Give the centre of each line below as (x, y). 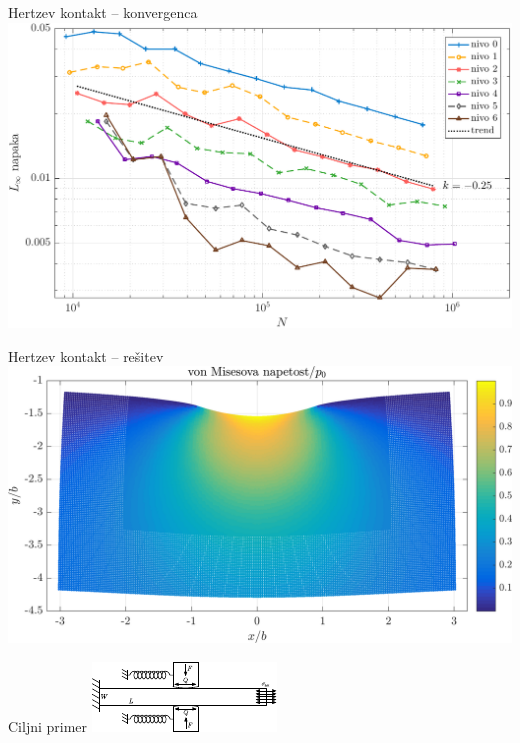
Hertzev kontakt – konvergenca (103, 12)
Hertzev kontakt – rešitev (86, 355)
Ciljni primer (48, 725)
